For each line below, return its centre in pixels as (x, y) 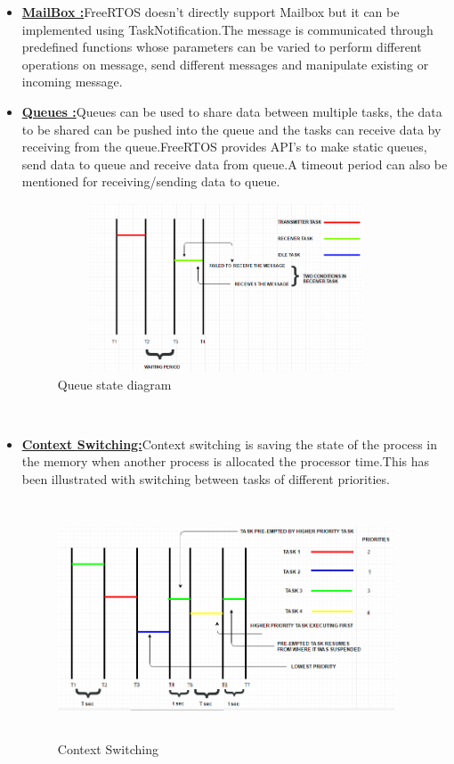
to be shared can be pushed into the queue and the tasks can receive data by (231, 129)
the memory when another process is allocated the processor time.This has (226, 461)
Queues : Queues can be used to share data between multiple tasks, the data (232, 111)
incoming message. (72, 82)
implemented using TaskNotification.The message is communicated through (227, 29)
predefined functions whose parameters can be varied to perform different (222, 47)
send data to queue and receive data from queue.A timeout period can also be (235, 164)
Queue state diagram (114, 384)
